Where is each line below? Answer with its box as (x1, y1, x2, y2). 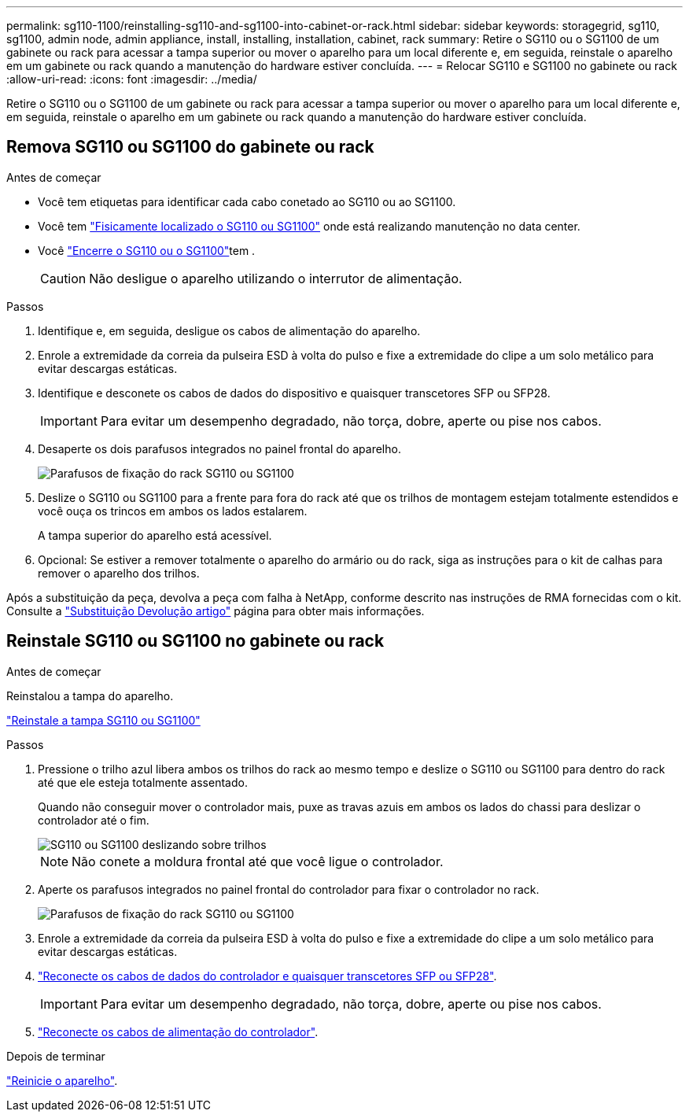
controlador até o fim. (38, 813, 149, 827)
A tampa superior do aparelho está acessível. (38, 528, 272, 542)
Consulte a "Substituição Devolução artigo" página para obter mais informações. (6, 603, 425, 618)
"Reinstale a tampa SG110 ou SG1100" (6, 713, 201, 727)
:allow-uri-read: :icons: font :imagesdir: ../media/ (6, 72, 257, 86)
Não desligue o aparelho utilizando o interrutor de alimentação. (89, 270, 462, 286)
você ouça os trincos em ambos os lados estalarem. (38, 504, 308, 518)
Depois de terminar (6, 1049, 105, 1063)
